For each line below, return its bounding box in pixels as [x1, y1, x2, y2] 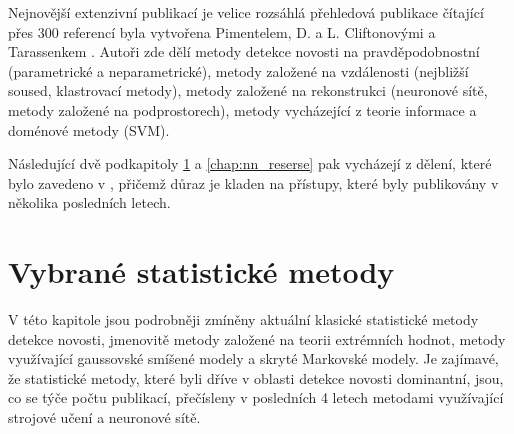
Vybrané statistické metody [8, 251, 395, 292]
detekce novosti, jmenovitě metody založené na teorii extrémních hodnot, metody [8, 328, 506, 349]
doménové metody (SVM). [8, 119, 170, 140]
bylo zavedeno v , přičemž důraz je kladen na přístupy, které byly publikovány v [8, 172, 499, 193]
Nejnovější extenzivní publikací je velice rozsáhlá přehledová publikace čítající [8, 2, 484, 22]
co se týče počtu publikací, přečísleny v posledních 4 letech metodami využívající [8, 387, 504, 408]
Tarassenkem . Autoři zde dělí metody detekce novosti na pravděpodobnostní [8, 41, 480, 62]
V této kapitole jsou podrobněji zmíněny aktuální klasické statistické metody [8, 309, 479, 330]
